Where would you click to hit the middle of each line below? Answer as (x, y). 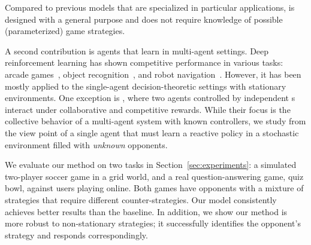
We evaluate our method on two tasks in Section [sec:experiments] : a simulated (151, 165)
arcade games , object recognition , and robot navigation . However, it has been (153, 74)
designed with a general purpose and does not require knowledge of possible (144, 19)
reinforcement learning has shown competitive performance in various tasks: (144, 62)
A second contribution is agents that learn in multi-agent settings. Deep (137, 50)
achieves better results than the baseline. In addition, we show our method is (146, 211)
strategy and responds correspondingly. (76, 235)
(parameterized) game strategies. (65, 31)
